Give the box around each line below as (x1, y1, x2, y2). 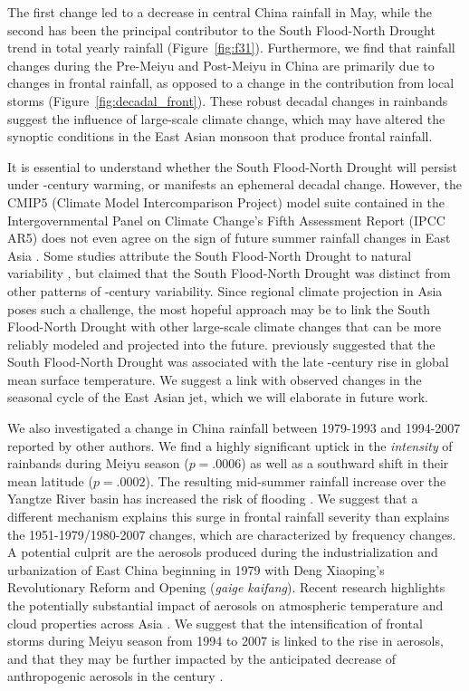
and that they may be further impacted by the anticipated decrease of (7, 648, 397, 667)
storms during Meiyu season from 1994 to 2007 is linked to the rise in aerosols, (7, 631, 444, 650)
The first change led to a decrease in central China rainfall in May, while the (7, 3, 432, 21)
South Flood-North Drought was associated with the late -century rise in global (7, 352, 449, 371)
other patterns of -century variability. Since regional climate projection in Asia (7, 281, 443, 300)
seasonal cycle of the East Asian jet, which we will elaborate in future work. (7, 388, 428, 407)
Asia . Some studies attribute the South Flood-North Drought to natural (7, 245, 412, 264)
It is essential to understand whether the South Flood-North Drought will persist (7, 157, 457, 176)
